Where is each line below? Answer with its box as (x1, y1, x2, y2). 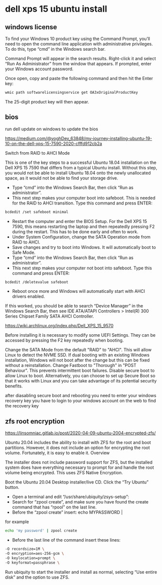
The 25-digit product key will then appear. (5, 99, 89, 104)
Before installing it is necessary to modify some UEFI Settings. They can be (5, 332, 156, 338)
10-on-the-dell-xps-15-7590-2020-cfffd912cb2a (5, 141, 102, 146)
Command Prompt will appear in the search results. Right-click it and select (5, 56, 156, 61)
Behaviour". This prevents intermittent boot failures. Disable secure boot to (5, 367, 155, 374)
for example (5, 519, 29, 525)
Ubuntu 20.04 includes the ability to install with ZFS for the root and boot (5, 440, 151, 445)
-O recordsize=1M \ (5, 546, 45, 552)
